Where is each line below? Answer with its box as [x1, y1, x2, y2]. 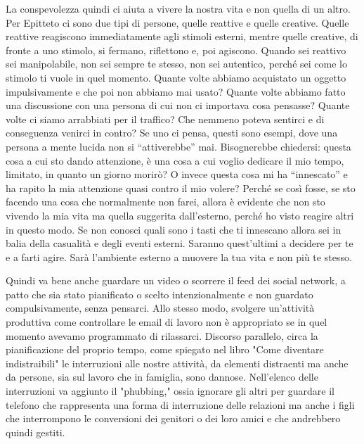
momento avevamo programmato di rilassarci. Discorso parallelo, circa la [6, 328, 318, 343]
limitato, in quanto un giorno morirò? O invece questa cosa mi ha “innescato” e [6, 167, 348, 182]
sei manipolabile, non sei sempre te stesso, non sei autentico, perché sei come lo [6, 56, 347, 71]
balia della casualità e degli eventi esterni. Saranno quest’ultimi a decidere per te [6, 236, 353, 250]
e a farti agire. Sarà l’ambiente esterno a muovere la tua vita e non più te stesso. [6, 249, 352, 264]
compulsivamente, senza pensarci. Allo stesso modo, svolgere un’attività [6, 300, 315, 315]
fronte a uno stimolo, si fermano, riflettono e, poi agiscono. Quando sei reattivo [6, 42, 346, 57]
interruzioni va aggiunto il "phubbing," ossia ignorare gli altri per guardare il [6, 383, 334, 398]
